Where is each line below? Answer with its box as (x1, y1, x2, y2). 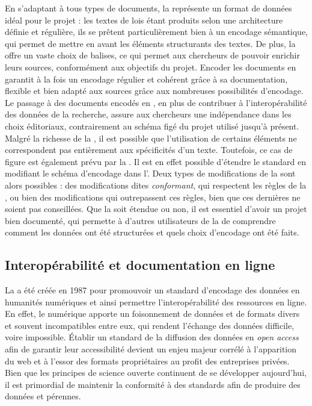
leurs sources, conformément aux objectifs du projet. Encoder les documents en (5, 60, 296, 73)
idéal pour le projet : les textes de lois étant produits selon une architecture (5, 13, 283, 26)
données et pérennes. (5, 390, 81, 402)
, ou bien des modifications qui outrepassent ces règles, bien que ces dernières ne (5, 190, 301, 203)
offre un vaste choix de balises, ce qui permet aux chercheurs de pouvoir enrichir (5, 49, 300, 61)
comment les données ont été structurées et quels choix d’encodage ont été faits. (5, 226, 299, 239)
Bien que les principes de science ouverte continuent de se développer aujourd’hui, (5, 366, 307, 379)
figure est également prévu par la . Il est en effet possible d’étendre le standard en (5, 155, 307, 167)
